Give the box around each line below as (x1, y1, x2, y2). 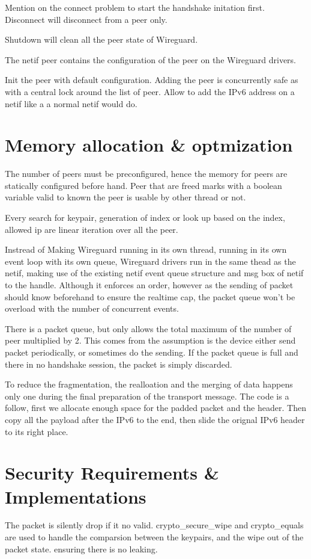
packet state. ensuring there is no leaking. (5, 542, 158, 555)
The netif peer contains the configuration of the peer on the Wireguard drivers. (5, 53, 297, 66)
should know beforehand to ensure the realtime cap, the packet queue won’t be (5, 290, 295, 303)
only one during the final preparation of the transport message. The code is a (5, 389, 289, 402)
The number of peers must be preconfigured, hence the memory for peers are (5, 167, 288, 180)
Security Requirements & (5, 460, 219, 485)
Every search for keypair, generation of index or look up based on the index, (5, 211, 285, 224)
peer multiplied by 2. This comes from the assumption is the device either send (5, 334, 296, 347)
